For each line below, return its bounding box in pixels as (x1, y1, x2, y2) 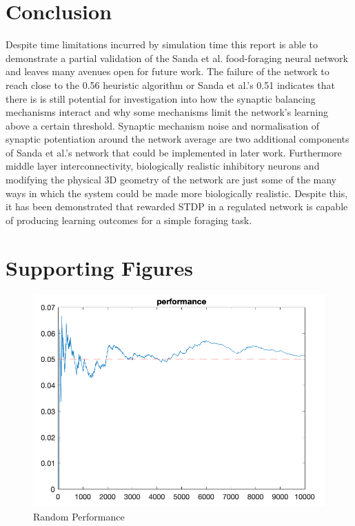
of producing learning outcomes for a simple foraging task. (6, 212, 252, 227)
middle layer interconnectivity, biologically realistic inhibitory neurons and (6, 159, 320, 173)
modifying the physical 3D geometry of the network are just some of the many (6, 172, 337, 187)
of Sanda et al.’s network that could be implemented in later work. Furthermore (6, 145, 342, 159)
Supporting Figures (6, 253, 193, 281)
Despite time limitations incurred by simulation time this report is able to (6, 37, 318, 52)
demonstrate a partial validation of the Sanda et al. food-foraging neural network (6, 50, 348, 65)
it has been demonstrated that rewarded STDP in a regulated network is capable (6, 199, 348, 214)
